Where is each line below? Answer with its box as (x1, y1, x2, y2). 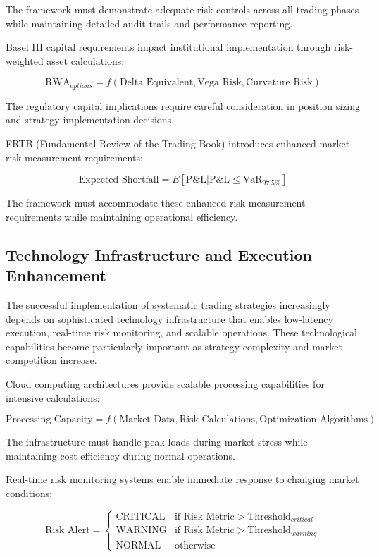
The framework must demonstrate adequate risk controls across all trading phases (6, 2, 359, 16)
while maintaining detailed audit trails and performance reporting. (6, 16, 293, 30)
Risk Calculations (179, 415, 256, 425)
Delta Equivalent (119, 78, 194, 88)
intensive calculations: (6, 390, 100, 405)
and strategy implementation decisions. (6, 112, 175, 127)
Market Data (119, 415, 175, 425)
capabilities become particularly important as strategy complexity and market (6, 338, 342, 353)
